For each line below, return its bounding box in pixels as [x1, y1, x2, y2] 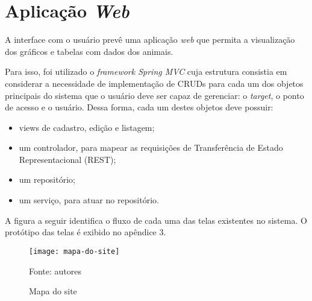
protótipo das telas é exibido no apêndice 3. [5, 226, 166, 238]
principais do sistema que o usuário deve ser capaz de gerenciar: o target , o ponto [5, 89, 304, 101]
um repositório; [19, 173, 75, 186]
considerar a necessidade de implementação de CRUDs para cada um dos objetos [5, 77, 304, 89]
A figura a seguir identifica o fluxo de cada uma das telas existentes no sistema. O [5, 214, 307, 226]
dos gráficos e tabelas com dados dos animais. [5, 45, 173, 57]
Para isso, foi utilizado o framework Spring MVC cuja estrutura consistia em [5, 65, 287, 78]
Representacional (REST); [19, 153, 116, 165]
